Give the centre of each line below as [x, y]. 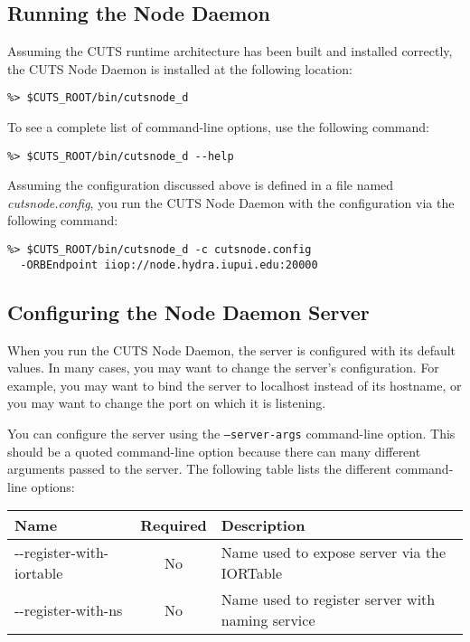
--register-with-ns [69, 609]
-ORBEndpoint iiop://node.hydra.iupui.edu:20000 [169, 264]
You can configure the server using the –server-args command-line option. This [231, 433]
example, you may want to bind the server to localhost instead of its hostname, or [235, 385]
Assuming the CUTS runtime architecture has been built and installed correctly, [230, 51]
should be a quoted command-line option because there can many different [214, 451]
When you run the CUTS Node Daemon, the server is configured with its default [232, 349]
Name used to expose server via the [334, 552]
